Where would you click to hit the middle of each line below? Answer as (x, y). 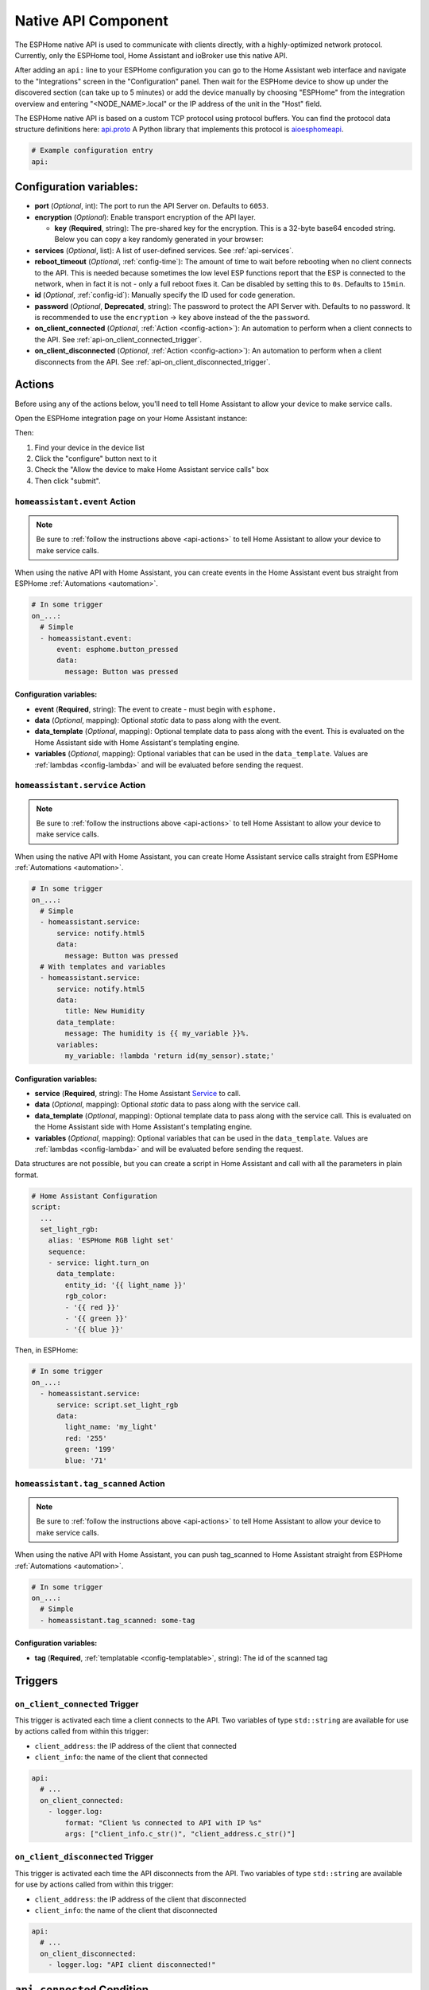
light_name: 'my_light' (111, 1427)
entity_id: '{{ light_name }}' (126, 1285)
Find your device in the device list (89, 447)
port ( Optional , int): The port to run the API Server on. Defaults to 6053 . (152, 206)
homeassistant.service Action (80, 786)
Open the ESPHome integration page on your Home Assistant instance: (131, 418)
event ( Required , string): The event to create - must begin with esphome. (156, 709)
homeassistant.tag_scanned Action (90, 1483)
